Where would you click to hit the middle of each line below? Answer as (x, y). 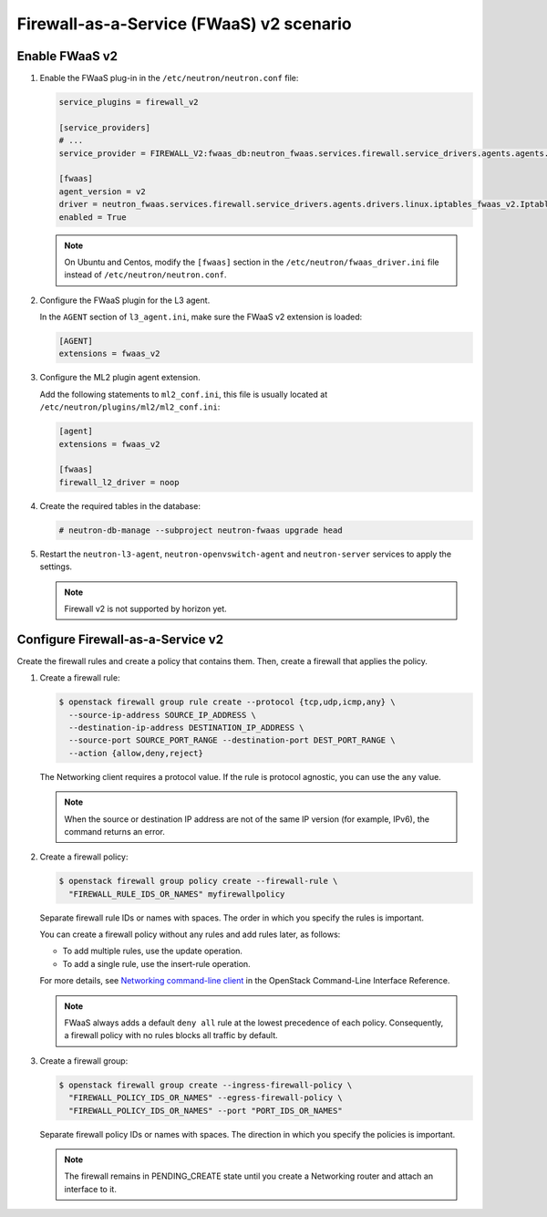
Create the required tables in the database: (120, 505)
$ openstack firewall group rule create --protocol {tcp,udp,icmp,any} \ (227, 702)
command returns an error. (115, 831)
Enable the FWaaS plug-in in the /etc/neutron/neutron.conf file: (169, 78)
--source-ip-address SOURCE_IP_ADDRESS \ (163, 715)
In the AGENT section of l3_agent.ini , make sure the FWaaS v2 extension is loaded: (201, 317)
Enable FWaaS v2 (67, 56)
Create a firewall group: (84, 1061)
